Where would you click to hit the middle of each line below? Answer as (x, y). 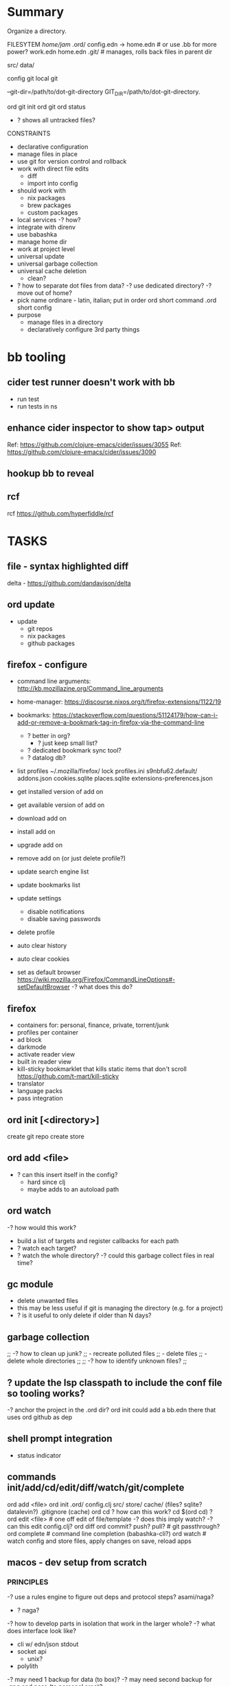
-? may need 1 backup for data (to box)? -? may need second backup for (110, 1680)
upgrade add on (40, 845)
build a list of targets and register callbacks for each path (98, 1241)
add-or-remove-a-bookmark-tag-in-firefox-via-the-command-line (111, 722)
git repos (40, 628)
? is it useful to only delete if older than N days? (84, 1315)
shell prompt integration (60, 1439)
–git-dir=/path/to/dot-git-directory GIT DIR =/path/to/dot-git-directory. (104, 92)
